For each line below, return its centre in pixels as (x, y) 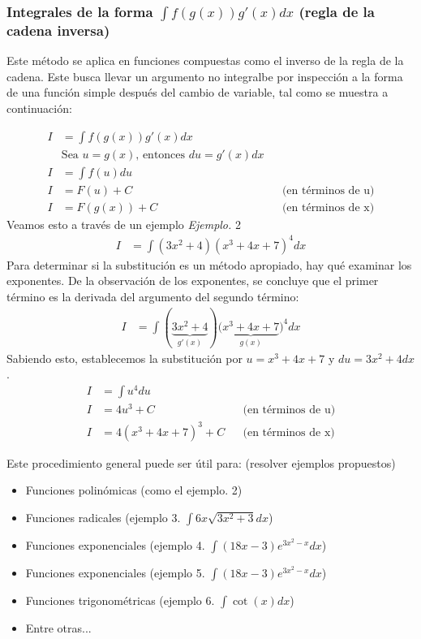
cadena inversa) (58, 30)
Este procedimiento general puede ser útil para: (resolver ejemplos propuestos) (201, 462)
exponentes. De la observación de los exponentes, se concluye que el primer (193, 281)
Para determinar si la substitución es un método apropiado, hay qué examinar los (209, 264)
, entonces (161, 155)
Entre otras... (58, 627)
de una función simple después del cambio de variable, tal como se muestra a (198, 92)
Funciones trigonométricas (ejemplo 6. (120, 600)
